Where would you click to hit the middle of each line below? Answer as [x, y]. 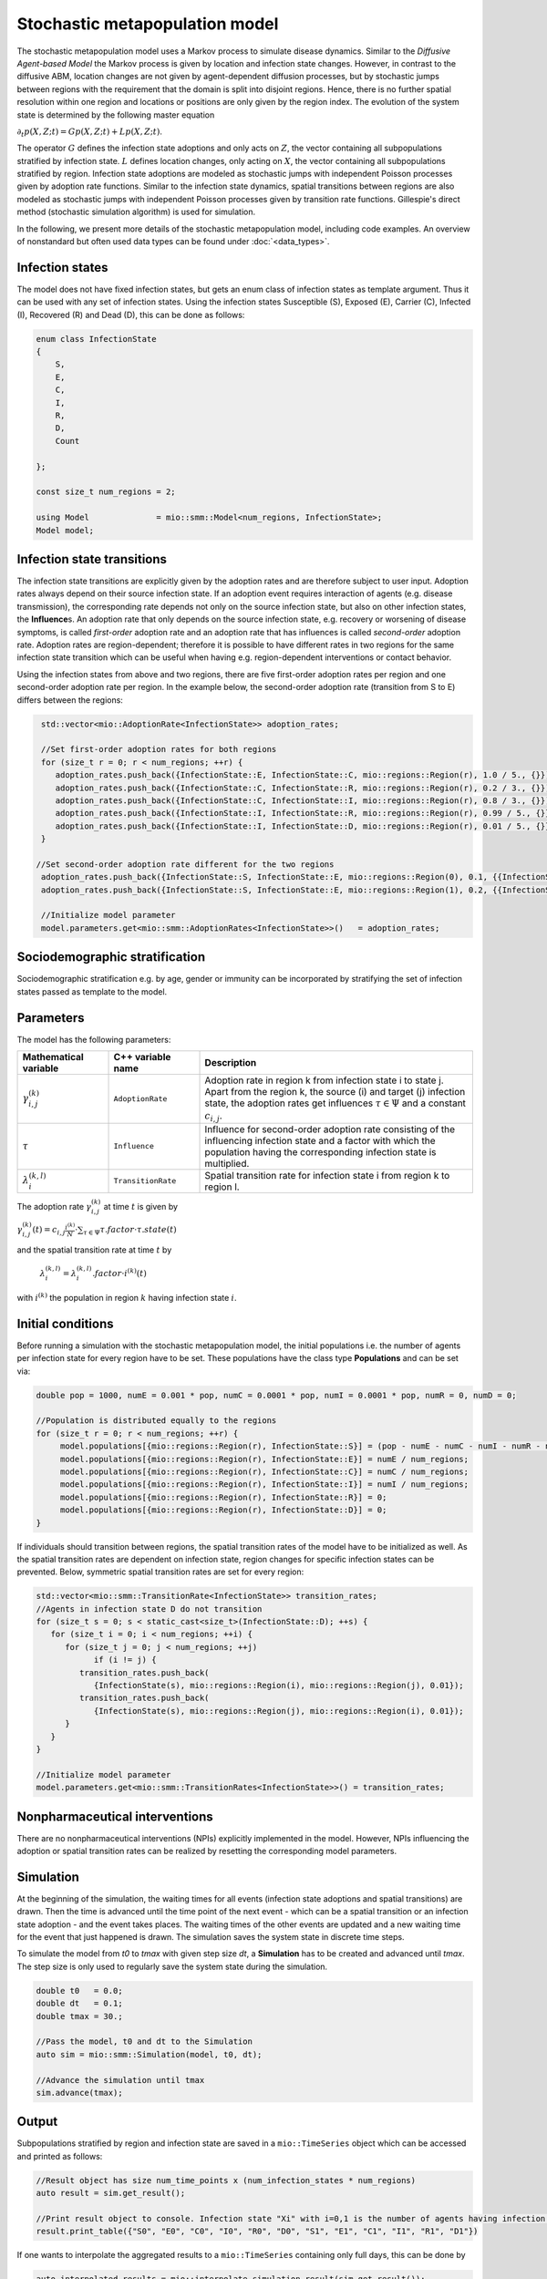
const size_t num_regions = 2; [106, 492]
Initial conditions [65, 1323]
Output [37, 2122]
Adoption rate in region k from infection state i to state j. [324, 1080]
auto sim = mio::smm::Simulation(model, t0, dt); [149, 2054]
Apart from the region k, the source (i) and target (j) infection [335, 1091]
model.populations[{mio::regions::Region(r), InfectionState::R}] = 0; [223, 1497]
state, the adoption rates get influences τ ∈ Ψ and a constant [335, 1103]
